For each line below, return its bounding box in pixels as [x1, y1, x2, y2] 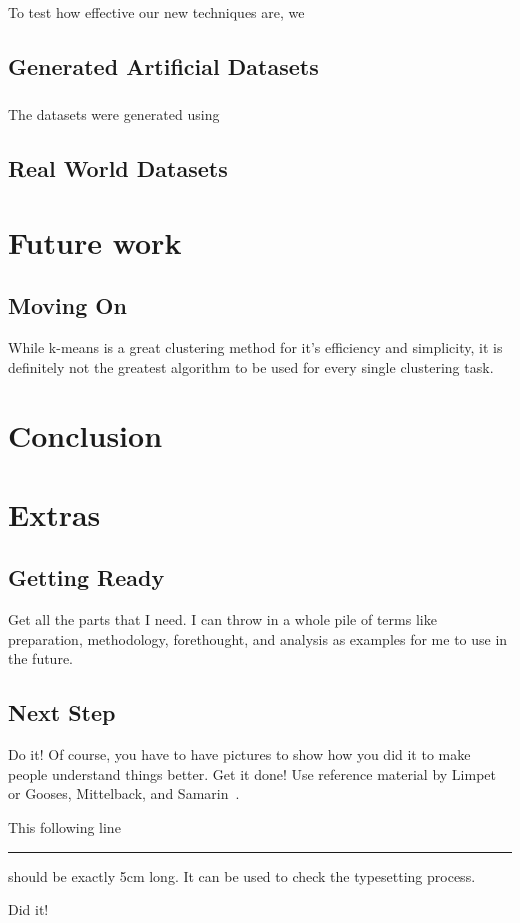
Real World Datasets [8, 153, 228, 184]
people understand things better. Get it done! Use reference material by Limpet [8, 763, 496, 784]
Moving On [8, 290, 127, 321]
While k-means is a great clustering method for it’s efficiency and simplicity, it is [8, 337, 503, 358]
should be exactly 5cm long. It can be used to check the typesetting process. [8, 865, 476, 886]
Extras [8, 493, 101, 534]
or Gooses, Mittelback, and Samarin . [8, 783, 240, 804]
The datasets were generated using [8, 104, 220, 125]
